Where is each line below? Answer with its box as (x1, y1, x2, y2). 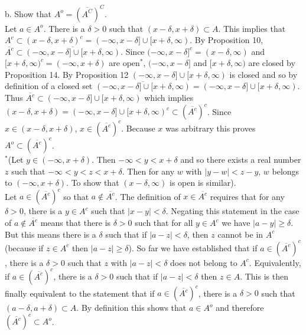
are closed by (248, 57, 295, 69)
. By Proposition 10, (190, 34, 263, 46)
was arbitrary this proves (165, 121, 256, 134)
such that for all (135, 216, 193, 229)
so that (63, 190, 89, 202)
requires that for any (210, 190, 285, 202)
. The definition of (115, 190, 181, 202)
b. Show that (5, 7, 51, 19)
